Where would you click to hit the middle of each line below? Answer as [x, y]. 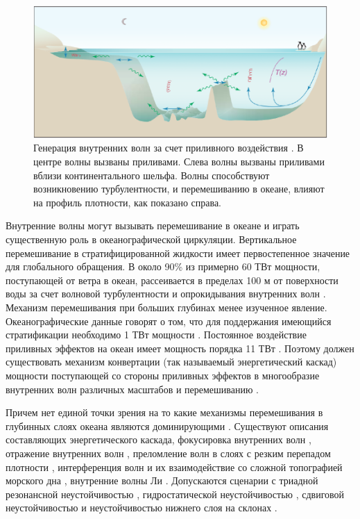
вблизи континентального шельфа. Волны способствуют [152, 175]
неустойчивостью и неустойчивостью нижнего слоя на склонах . [142, 508]
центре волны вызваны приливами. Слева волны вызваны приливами [179, 162]
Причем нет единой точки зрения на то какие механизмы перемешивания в [164, 412]
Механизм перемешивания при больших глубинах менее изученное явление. [166, 307]
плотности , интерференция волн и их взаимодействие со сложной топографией [174, 467]
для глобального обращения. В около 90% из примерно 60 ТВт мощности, [163, 266]
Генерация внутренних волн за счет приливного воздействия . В [169, 148]
